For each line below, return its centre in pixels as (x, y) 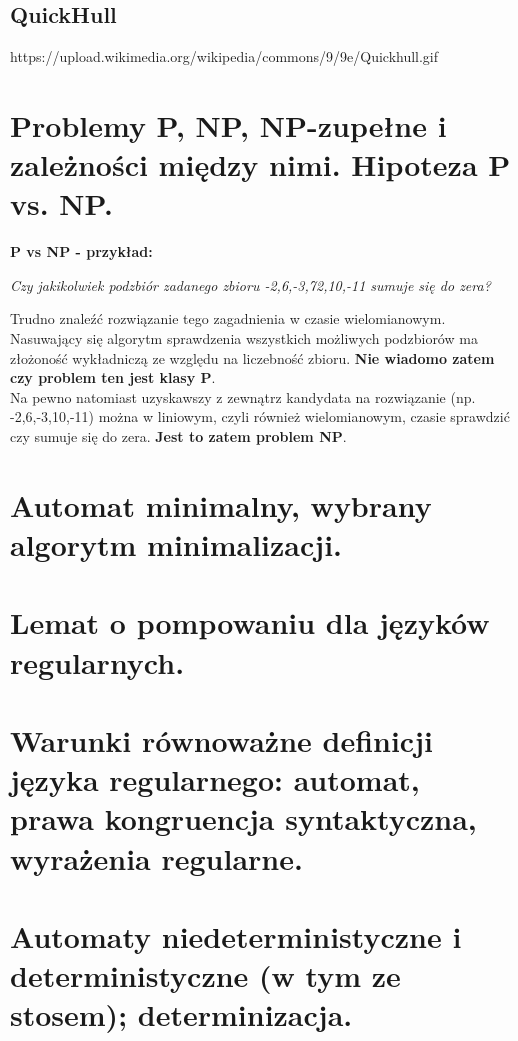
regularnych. (97, 661)
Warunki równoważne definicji (221, 739)
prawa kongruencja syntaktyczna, (243, 818)
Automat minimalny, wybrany (221, 504)
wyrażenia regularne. (156, 857)
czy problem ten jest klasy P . (113, 377)
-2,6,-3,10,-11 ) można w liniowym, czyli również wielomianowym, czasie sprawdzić (260, 416)
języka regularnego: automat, (215, 779)
